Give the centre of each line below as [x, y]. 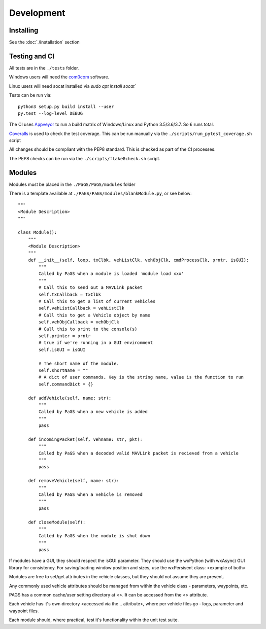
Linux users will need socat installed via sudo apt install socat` [73, 86]
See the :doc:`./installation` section [44, 42]
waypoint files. [24, 611]
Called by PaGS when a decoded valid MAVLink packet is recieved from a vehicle [139, 453]
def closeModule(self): [57, 522]
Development [37, 13]
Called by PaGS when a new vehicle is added [93, 412]
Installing [24, 30]
